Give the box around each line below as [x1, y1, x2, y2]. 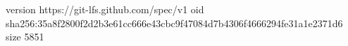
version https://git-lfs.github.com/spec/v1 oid [6, 2, 204, 16]
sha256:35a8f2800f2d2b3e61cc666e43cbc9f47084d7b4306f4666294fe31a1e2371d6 [6, 15, 343, 30]
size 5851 [6, 29, 44, 44]
